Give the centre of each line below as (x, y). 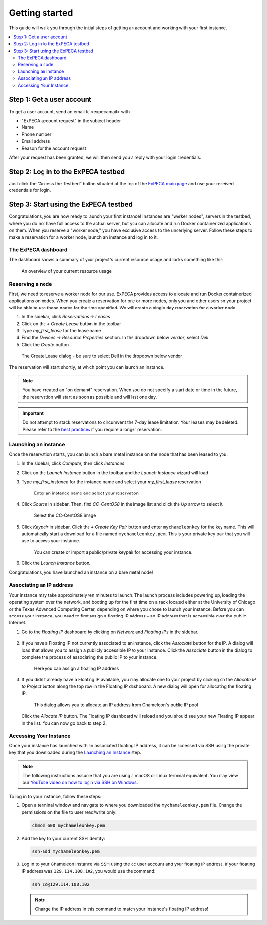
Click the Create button (45, 344)
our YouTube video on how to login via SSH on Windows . (80, 782)
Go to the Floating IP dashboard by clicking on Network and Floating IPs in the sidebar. (110, 632)
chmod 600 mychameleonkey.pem (68, 825)
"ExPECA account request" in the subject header (71, 120)
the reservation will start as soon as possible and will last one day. (90, 397)
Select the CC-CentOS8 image (65, 515)
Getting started (41, 13)
